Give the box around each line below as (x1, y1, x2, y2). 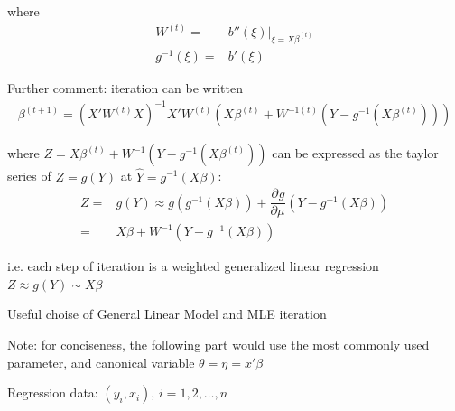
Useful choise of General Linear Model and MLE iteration (7, 304, 327, 323)
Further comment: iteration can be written (7, 79, 243, 98)
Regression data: (7, 383, 98, 402)
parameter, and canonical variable (7, 352, 195, 371)
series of (7, 166, 51, 185)
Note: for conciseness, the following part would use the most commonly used (7, 335, 430, 354)
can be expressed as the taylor (272, 144, 439, 163)
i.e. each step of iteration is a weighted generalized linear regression (7, 257, 379, 276)
